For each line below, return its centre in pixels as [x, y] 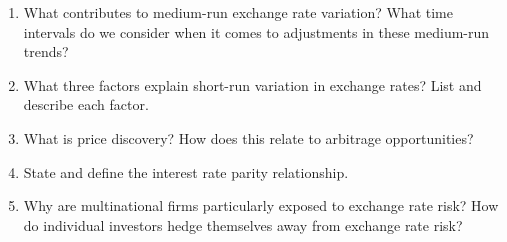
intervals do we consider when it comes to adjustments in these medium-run [256, 31]
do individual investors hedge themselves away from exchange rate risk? [243, 224]
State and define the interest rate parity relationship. [186, 171]
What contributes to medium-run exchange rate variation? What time [238, 12]
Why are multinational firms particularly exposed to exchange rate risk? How [261, 205]
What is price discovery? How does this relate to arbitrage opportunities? [248, 137]
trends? [46, 51]
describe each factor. [86, 104]
